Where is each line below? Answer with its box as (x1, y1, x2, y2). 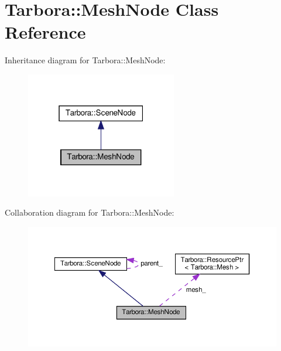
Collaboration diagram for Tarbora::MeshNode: (5, 206, 174, 219)
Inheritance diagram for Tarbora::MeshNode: (5, 54, 166, 66)
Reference (5, 20, 86, 44)
